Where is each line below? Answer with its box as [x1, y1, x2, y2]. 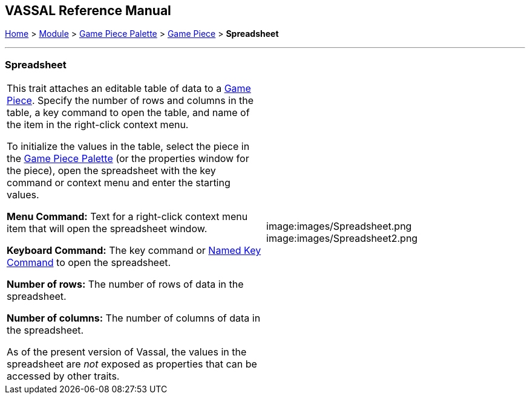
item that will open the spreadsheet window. [7, 222, 208, 235]
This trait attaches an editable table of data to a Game [7, 82, 251, 95]
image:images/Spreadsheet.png [266, 220, 412, 233]
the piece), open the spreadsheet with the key [7, 164, 216, 177]
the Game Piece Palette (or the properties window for [7, 152, 249, 165]
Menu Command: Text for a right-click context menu [7, 210, 248, 223]
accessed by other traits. [7, 370, 120, 383]
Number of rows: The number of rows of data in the [7, 278, 244, 291]
